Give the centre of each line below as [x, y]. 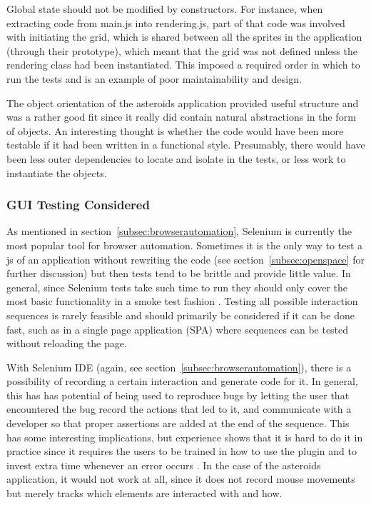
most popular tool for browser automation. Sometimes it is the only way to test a [185, 245]
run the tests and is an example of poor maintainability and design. [154, 78]
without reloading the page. [67, 343]
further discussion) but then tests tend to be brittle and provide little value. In [179, 273]
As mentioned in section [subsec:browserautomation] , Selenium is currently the [179, 231]
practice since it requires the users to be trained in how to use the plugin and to [182, 451]
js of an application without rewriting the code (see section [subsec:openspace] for [185, 259]
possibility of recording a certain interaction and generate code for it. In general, [182, 381]
